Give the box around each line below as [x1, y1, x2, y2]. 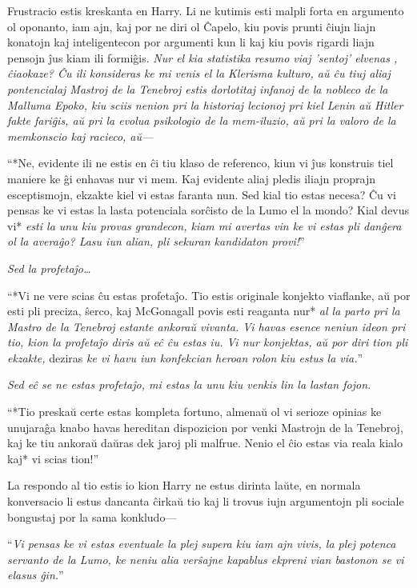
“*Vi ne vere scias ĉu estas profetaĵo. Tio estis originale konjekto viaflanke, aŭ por [7, 286, 411, 303]
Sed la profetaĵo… [7, 259, 91, 276]
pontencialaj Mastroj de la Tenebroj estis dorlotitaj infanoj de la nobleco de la [7, 80, 388, 97]
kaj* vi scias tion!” [7, 450, 99, 466]
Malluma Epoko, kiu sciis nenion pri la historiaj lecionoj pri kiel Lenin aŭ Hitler [7, 96, 403, 113]
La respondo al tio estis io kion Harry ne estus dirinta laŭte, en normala [7, 477, 361, 494]
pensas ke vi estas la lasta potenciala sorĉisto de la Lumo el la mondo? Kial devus [7, 202, 410, 218]
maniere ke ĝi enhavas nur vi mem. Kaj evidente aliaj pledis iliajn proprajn [7, 170, 376, 186]
